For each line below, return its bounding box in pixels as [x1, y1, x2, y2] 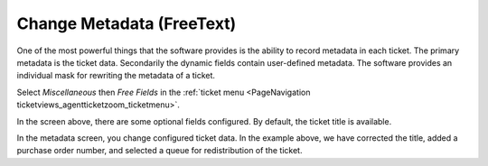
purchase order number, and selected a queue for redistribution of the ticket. [16, 145, 303, 156]
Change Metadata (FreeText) [16, 14, 237, 33]
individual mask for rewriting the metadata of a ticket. [16, 70, 216, 81]
